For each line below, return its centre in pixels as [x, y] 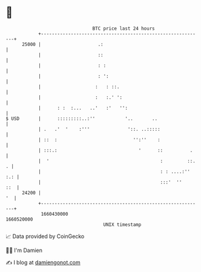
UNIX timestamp [122, 224]
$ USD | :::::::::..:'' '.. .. [82, 118]
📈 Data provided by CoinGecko [45, 236]
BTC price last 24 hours [124, 28]
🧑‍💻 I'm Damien [24, 250]
